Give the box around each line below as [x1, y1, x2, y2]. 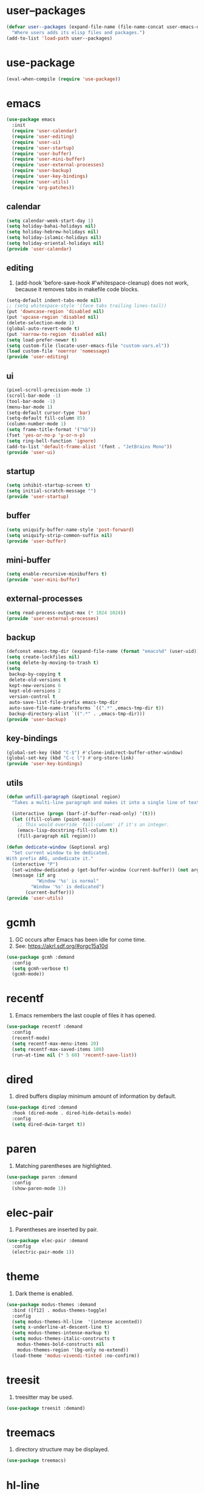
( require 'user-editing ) [12, 133, 75, 140]
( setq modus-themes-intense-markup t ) [12, 1330, 110, 1336]
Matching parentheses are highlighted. [15, 1162, 112, 1169]
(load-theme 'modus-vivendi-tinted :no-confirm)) [12, 1353, 140, 1359]
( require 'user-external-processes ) [12, 162, 104, 168]
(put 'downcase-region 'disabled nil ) [6, 308, 104, 315]
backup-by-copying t [8, 671, 61, 677]
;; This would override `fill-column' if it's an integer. [17, 822, 170, 828]
